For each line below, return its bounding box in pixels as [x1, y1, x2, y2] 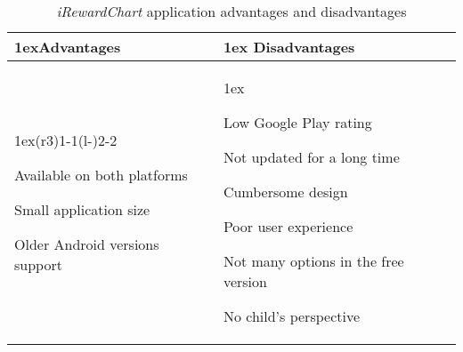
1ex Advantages [14, 36, 121, 57]
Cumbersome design [223, 181, 348, 202]
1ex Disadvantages [223, 36, 355, 57]
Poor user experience [223, 216, 353, 236]
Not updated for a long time [223, 147, 400, 167]
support [14, 253, 62, 275]
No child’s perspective [223, 306, 361, 326]
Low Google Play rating [223, 112, 372, 132]
